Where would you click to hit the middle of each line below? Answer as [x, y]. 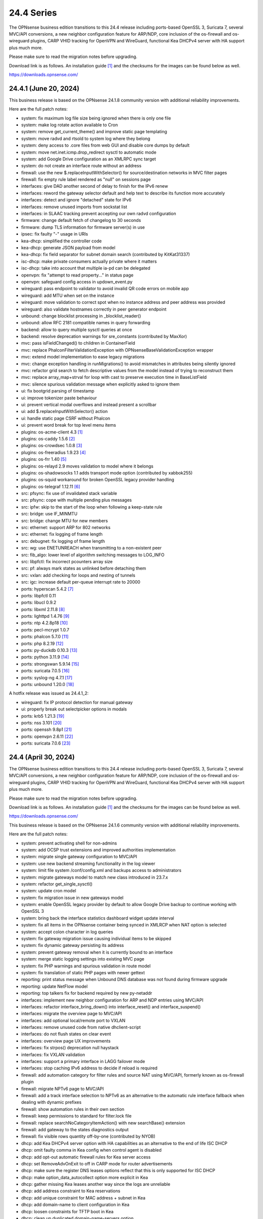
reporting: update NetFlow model [54, 986]
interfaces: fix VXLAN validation [53, 1054]
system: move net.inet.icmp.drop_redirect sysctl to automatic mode [89, 152]
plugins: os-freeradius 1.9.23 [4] [54, 452]
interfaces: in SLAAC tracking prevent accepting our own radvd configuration [99, 214]
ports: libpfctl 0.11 [38, 595]
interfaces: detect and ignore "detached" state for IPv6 [76, 200]
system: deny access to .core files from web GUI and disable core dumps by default [105, 145]
